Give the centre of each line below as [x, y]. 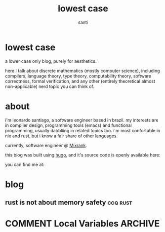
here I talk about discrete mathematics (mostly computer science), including [82, 71]
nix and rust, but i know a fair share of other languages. [62, 136]
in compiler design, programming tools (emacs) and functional [68, 125]
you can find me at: [25, 164]
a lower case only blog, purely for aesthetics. [51, 61]
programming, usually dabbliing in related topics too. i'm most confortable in [83, 130]
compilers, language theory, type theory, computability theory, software [78, 76]
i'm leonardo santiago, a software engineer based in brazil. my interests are [82, 120]
